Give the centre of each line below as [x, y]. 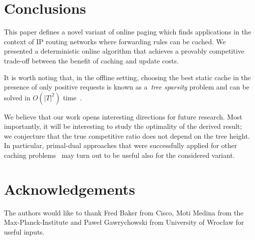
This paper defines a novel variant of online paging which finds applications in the [128, 32]
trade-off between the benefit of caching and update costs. [91, 60]
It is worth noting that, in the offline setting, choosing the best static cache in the [127, 77]
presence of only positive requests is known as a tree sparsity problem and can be [127, 87]
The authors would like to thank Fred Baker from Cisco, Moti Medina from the [124, 212]
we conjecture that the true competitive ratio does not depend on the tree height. [127, 135]
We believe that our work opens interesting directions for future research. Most [123, 116]
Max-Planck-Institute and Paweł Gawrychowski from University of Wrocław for [124, 222]
